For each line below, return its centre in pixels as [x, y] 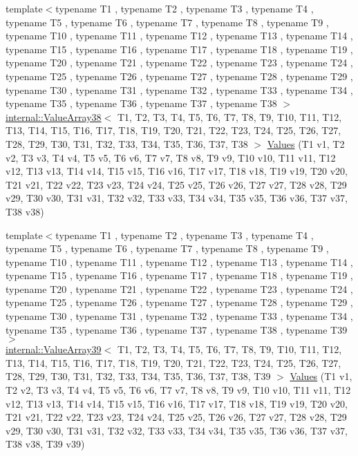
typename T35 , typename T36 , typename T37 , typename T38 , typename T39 [177, 329]
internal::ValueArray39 [54, 349]
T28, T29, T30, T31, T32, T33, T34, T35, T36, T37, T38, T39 [138, 376]
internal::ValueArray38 [54, 116]
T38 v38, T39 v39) [45, 444]
